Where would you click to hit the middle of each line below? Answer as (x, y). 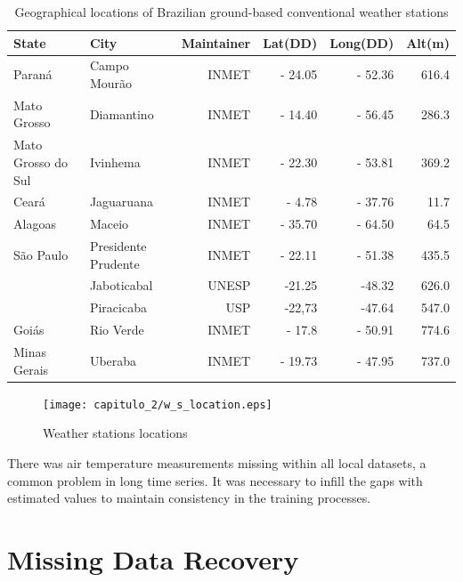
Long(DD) (362, 42)
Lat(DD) (290, 42)
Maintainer (216, 42)
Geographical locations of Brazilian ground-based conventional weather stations (231, 12)
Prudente (114, 263)
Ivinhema (115, 162)
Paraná (33, 74)
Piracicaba (118, 307)
